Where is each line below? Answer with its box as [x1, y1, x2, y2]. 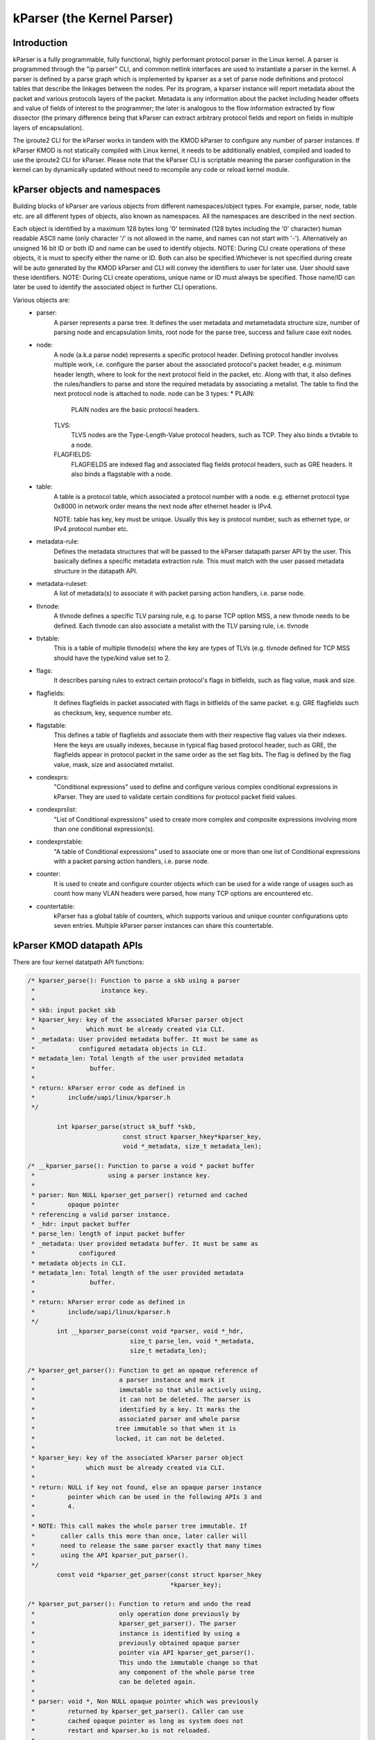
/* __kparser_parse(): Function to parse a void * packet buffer [27, 1162, 255, 1169]
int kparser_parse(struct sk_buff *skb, [56, 1123, 197, 1131]
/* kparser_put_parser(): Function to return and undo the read [27, 1600, 251, 1608]
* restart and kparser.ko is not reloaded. [31, 1727, 211, 1734]
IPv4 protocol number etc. [53, 524, 128, 532]
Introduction [12, 37, 68, 49]
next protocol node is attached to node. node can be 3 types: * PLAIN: [53, 390, 255, 398]
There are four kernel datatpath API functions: [12, 958, 145, 967]
